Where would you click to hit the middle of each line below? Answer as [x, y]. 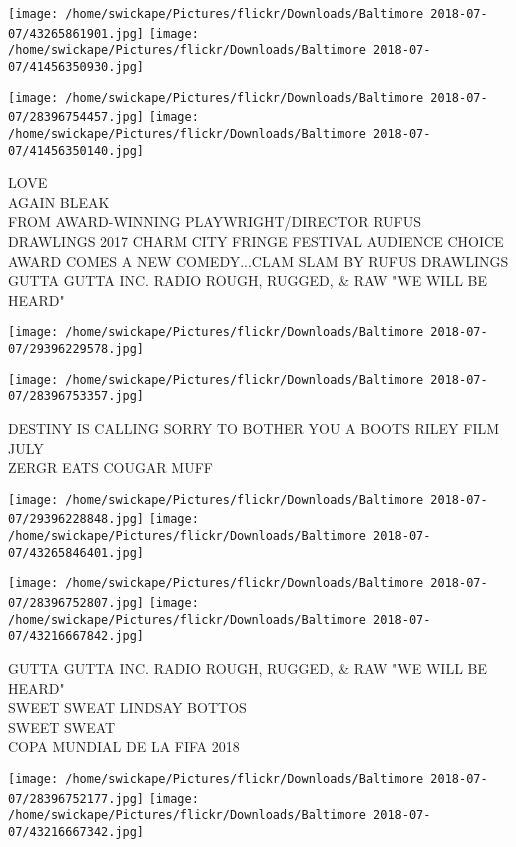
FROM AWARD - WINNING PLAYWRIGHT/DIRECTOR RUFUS [215, 221]
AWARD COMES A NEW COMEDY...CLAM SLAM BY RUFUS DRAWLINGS [258, 260]
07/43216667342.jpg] [76, 832]
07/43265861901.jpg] [76, 33]
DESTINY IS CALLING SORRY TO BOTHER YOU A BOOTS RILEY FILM [254, 428]
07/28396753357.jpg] [76, 396]
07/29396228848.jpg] [76, 519]
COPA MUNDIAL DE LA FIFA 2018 [124, 746]
